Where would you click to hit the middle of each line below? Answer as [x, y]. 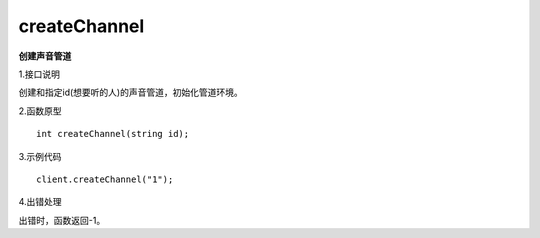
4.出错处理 [40, 202]
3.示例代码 [40, 156]
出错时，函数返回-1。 [62, 220]
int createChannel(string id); [113, 134]
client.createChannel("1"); [105, 179]
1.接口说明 [39, 74]
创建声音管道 [45, 56]
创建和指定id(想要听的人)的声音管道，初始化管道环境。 [131, 92]
